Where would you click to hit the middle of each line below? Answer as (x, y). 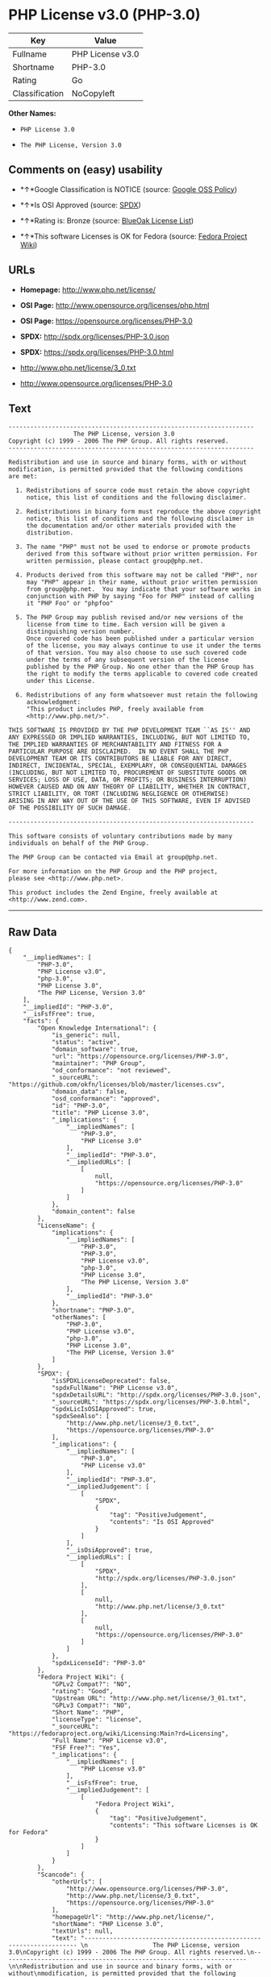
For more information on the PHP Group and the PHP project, (113, 872)
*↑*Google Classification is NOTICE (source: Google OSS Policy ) (129, 189)
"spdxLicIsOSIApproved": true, (104, 1409)
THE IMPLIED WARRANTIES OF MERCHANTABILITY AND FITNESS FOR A (115, 745)
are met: (23, 477)
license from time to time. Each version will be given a (126, 625)
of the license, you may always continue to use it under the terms (144, 646)
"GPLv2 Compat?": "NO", (91, 1684)
